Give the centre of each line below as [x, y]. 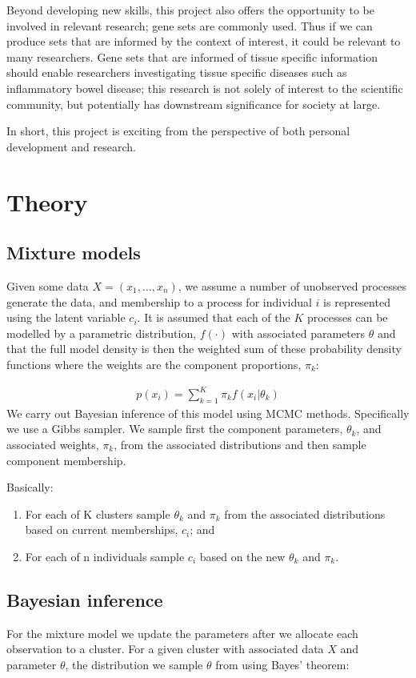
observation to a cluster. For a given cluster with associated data [165, 649]
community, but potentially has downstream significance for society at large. [194, 104]
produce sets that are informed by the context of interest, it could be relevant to [204, 41]
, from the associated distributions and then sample [240, 444]
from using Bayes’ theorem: [282, 664]
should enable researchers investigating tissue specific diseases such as [177, 72]
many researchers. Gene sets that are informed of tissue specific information [192, 56]
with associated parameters [298, 333]
